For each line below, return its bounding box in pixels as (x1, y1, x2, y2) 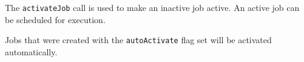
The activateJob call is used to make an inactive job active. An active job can (5, 1, 300, 13)
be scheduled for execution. (5, 13, 106, 26)
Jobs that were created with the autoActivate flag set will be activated (5, 33, 272, 46)
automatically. (5, 45, 58, 58)
